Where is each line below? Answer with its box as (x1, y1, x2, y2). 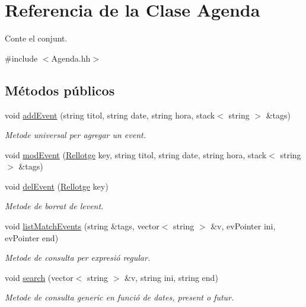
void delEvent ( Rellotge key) (5, 180, 109, 192)
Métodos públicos (5, 81, 115, 99)
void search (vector (5, 271, 74, 283)
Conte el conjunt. (5, 32, 68, 44)
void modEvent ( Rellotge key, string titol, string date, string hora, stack (5, 148, 267, 161)
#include (5, 52, 38, 64)
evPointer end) (5, 231, 59, 244)
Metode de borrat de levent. (5, 200, 104, 212)
